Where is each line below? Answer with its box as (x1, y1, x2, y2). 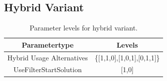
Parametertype (21, 39, 74, 50)
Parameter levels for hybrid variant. (30, 23, 138, 33)
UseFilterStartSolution (13, 64, 82, 75)
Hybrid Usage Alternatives (7, 52, 88, 62)
